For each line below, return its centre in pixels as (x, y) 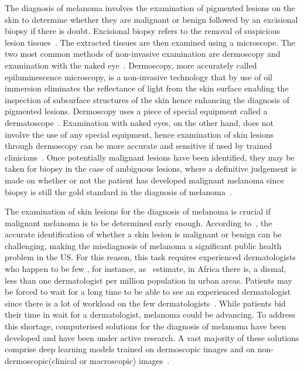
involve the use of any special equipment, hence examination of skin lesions (139, 134)
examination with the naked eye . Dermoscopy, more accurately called (131, 65)
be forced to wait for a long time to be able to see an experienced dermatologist (148, 292)
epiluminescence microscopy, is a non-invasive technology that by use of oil (139, 76)
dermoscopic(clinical (41, 360)
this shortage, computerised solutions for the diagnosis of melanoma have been (146, 326)
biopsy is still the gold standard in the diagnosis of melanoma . (118, 191)
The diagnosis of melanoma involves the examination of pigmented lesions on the (150, 8)
